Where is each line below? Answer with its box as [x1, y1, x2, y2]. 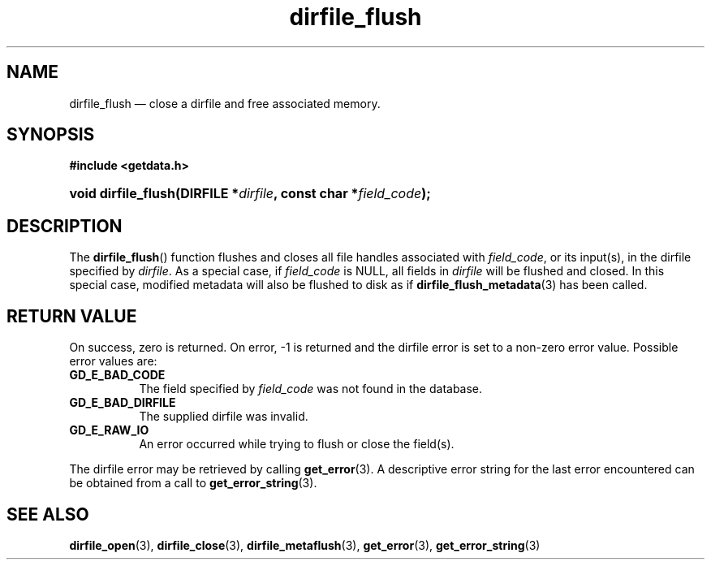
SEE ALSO [6, 503, 89, 525]
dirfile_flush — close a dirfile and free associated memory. [69, 96, 381, 110]
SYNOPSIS [6, 124, 95, 145]
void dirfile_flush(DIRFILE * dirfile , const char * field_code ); [69, 185, 431, 202]
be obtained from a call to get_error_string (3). [69, 476, 317, 490]
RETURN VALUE [6, 305, 137, 326]
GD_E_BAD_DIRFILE [69, 395, 176, 410]
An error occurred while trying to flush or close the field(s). [139, 437, 455, 452]
